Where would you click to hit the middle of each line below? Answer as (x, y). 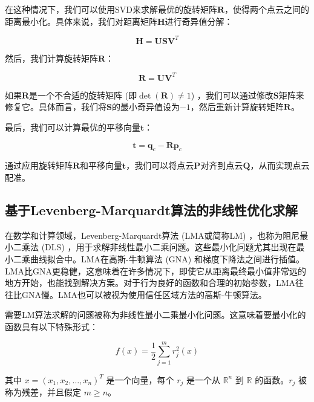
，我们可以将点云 (160, 165)
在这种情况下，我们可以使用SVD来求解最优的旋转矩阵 (111, 9)
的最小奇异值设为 (146, 107)
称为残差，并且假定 (43, 392)
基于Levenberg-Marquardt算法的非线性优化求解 (152, 209)
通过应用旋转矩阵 (39, 165)
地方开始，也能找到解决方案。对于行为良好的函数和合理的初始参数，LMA (150, 283)
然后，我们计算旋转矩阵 (51, 58)
